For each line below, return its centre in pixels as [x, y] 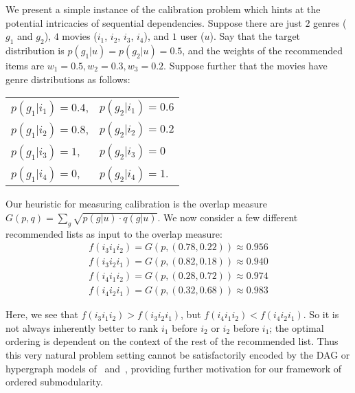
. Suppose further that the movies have [245, 65]
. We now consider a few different [228, 217]
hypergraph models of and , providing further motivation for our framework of [173, 368]
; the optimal [297, 327]
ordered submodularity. [54, 382]
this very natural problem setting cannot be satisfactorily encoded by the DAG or [178, 355]
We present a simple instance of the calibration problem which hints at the [163, 9]
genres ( [330, 22]
